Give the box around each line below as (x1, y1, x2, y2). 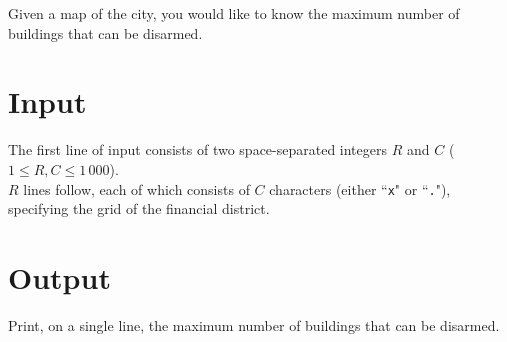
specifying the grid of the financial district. (8, 198, 270, 219)
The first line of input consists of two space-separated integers (8, 139, 388, 160)
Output (8, 256, 111, 297)
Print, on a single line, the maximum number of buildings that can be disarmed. (8, 314, 500, 335)
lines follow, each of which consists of (23, 178, 250, 199)
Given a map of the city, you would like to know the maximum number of (8, 3, 460, 23)
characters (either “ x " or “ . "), (269, 178, 451, 199)
